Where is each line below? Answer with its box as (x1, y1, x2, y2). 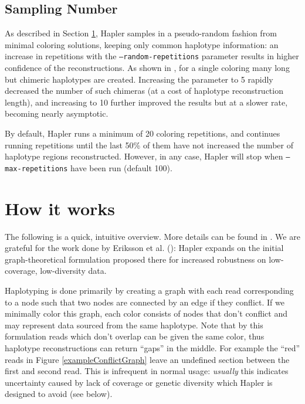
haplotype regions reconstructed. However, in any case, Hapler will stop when (5, 150, 283, 162)
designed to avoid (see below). (5, 388, 113, 400)
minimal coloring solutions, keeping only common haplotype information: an (5, 38, 279, 50)
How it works (5, 196, 116, 220)
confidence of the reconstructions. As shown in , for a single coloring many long (5, 62, 290, 74)
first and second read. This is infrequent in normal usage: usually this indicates (5, 365, 289, 377)
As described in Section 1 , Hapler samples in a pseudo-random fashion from (5, 27, 277, 39)
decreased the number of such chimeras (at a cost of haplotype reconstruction (5, 84, 283, 97)
